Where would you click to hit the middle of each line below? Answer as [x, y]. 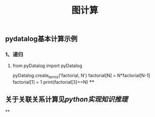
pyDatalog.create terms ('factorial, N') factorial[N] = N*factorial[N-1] [81, 76]
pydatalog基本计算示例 [41, 39]
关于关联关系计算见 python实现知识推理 [66, 99]
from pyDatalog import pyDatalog [47, 66]
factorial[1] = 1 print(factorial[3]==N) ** [53, 82]
